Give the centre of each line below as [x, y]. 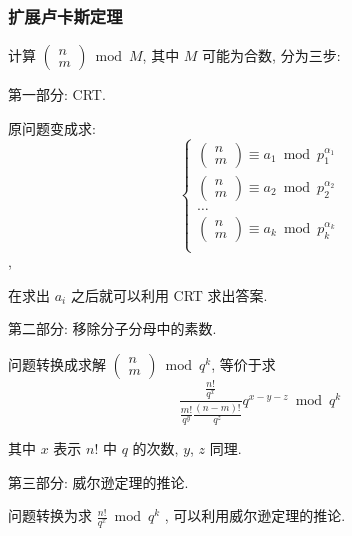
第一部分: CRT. [57, 94]
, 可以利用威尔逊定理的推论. [255, 515]
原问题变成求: [52, 127]
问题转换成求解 [57, 363]
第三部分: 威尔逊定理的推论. [98, 481]
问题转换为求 [50, 515]
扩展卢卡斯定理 [65, 15]
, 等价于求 [243, 363]
